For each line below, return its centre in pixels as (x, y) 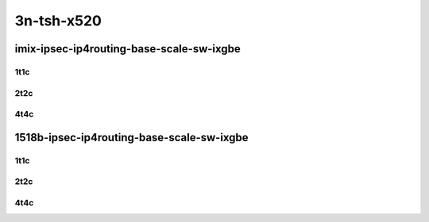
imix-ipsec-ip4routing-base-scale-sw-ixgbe (128, 49)
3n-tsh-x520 (58, 21)
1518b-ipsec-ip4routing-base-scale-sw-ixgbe (132, 138)
